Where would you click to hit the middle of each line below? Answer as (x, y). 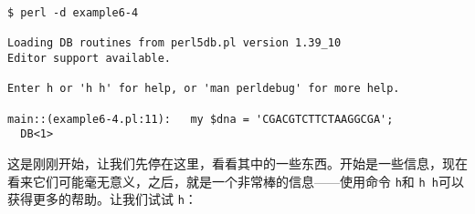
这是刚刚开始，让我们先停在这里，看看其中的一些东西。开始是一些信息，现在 (237, 163)
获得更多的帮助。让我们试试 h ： (102, 199)
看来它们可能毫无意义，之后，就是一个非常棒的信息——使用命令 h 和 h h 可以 (236, 181)
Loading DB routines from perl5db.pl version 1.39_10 (174, 43)
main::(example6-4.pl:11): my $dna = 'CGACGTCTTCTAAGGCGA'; (201, 119)
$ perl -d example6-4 (73, 13)
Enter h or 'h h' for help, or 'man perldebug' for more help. (204, 89)
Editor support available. (89, 58)
